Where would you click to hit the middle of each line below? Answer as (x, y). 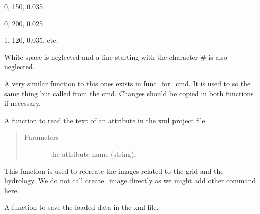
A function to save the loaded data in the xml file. (81, 207)
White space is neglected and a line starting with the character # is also (116, 57)
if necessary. (22, 103)
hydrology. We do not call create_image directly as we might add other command (130, 181)
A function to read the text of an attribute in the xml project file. (106, 120)
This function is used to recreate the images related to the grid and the (114, 171)
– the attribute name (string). (90, 153)
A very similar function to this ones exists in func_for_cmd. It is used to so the (127, 83)
